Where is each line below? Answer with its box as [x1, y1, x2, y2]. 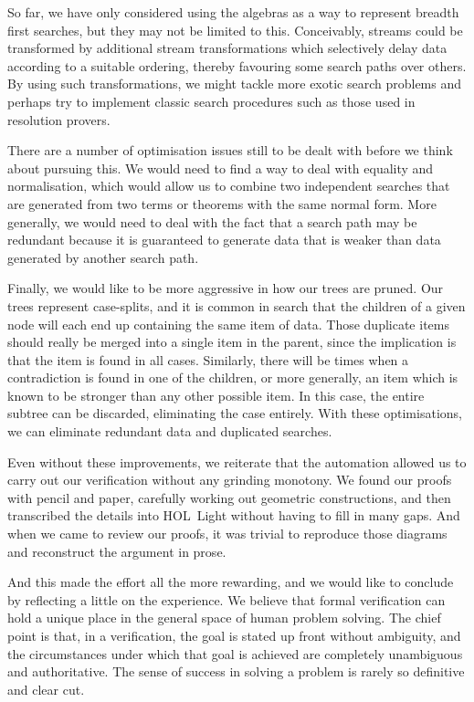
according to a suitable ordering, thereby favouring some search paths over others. [7, 56, 467, 75]
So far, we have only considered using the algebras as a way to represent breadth [7, 3, 459, 21]
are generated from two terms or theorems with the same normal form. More [7, 194, 437, 213]
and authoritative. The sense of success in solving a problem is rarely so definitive [7, 662, 465, 681]
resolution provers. [7, 110, 111, 129]
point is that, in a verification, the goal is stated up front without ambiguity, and [7, 626, 461, 644]
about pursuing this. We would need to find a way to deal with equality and [7, 158, 434, 177]
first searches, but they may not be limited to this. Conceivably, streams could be [7, 20, 463, 39]
